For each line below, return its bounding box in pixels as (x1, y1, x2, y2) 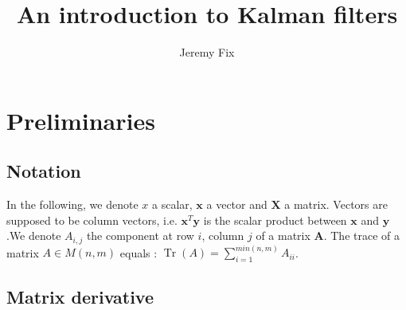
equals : (119, 244, 158, 261)
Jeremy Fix (179, 44, 235, 61)
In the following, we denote (6, 196, 139, 213)
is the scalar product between (203, 211, 347, 228)
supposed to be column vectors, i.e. (6, 211, 178, 228)
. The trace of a (323, 227, 400, 244)
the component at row (86, 227, 194, 244)
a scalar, (152, 196, 193, 213)
